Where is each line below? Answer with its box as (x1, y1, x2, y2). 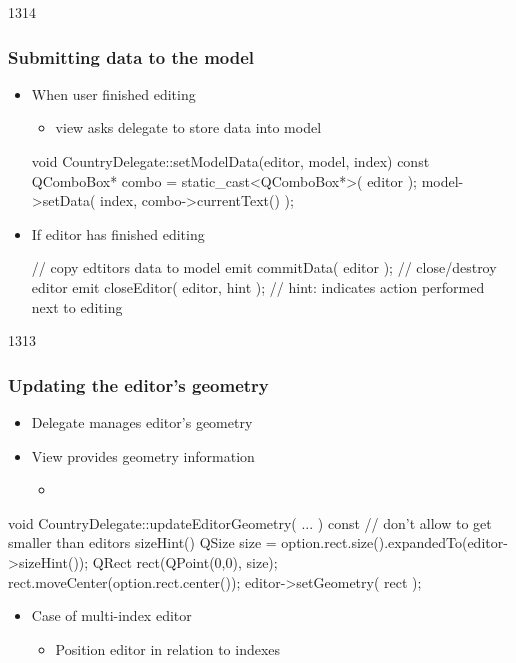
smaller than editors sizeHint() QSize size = (8, 532, 277, 553)
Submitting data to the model (8, 44, 255, 69)
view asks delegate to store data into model (55, 117, 322, 138)
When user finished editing (31, 83, 196, 104)
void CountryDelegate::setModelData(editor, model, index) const (31, 151, 430, 171)
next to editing (31, 296, 123, 317)
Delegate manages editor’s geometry (31, 411, 253, 432)
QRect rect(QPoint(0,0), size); (92, 551, 278, 572)
